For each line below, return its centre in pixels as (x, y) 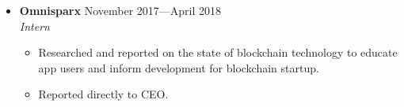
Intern (34, 26)
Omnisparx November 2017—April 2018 (120, 10)
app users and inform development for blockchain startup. (179, 67)
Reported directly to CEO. (103, 94)
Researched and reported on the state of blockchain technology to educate (218, 52)
